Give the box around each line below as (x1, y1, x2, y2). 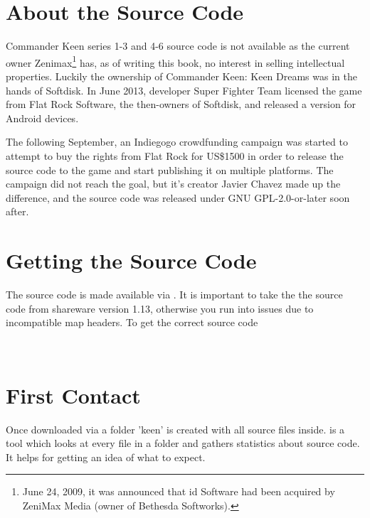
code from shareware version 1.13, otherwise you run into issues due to (6, 301, 314, 315)
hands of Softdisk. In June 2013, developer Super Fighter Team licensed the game (6, 82, 362, 97)
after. (6, 204, 29, 219)
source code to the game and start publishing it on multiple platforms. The (6, 162, 334, 177)
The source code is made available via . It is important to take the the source (6, 287, 343, 302)
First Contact (6, 380, 141, 409)
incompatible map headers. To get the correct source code (6, 315, 258, 330)
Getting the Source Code (6, 246, 257, 275)
